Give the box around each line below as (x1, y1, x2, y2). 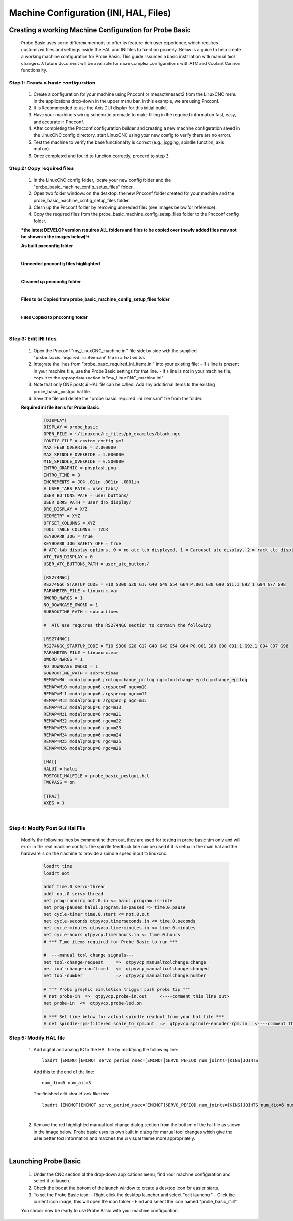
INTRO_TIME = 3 (43, 472, 80, 478)
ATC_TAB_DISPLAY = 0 (43, 554, 93, 560)
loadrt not (43, 870, 70, 876)
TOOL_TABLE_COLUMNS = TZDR (43, 526, 108, 532)
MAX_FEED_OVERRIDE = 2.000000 (43, 445, 116, 450)
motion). (33, 146, 51, 152)
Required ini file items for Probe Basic (21, 404, 99, 410)
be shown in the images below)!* (21, 233, 90, 239)
